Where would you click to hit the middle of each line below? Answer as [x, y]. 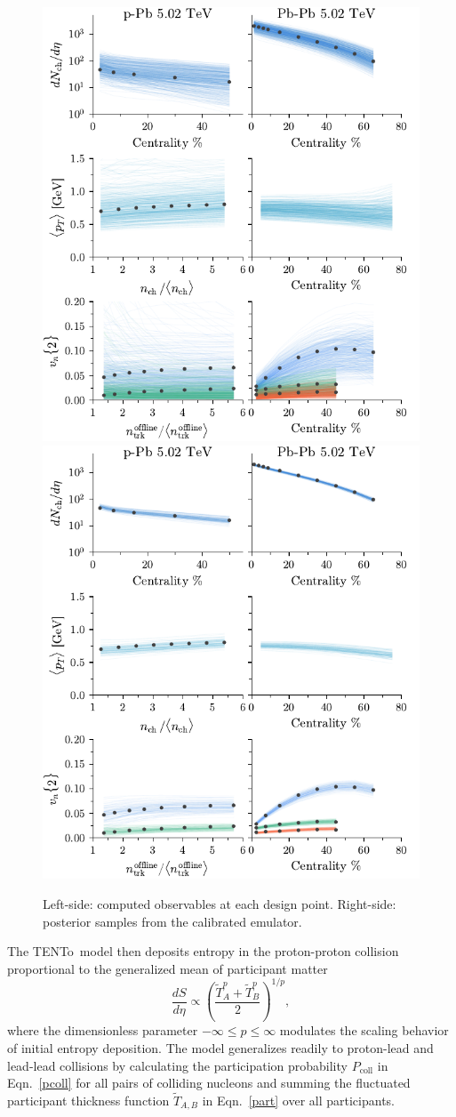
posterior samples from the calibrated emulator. [172, 921]
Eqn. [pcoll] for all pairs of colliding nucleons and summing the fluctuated [209, 1083]
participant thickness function [88, 1100]
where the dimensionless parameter [103, 1030]
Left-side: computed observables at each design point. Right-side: [220, 904]
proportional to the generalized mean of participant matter [168, 968]
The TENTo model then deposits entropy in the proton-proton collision [203, 951]
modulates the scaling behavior [364, 1030]
